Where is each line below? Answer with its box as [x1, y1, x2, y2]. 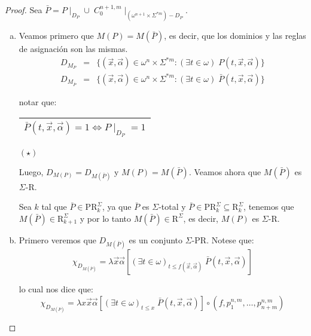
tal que [41, 200, 67, 213]
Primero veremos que [19, 233, 96, 246]
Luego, [19, 165, 44, 178]
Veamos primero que [19, 29, 94, 42]
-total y [158, 200, 186, 213]
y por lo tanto [80, 212, 132, 224]
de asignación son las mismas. [19, 42, 128, 55]
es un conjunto [129, 233, 183, 246]
